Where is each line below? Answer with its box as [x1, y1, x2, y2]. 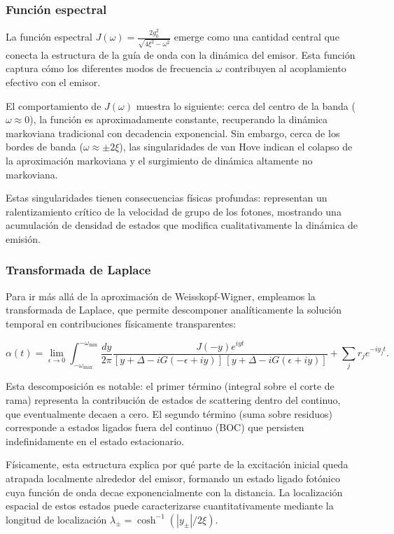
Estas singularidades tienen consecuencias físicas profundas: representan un [6, 190, 328, 205]
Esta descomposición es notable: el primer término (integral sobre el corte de [6, 379, 335, 393]
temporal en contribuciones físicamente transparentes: [6, 316, 237, 330]
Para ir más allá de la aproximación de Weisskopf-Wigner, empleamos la [6, 288, 316, 303]
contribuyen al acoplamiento [225, 61, 346, 76]
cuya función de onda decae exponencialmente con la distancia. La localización [6, 484, 343, 499]
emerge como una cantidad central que [174, 29, 339, 44]
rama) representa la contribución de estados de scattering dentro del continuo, [6, 392, 341, 407]
